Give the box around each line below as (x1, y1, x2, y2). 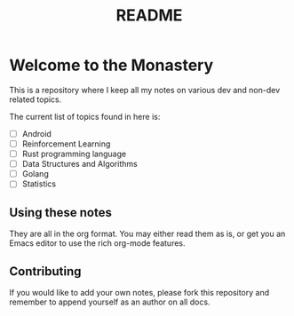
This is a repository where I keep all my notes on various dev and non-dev (9, 84, 281, 95)
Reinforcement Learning (21, 138, 111, 149)
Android (21, 128, 52, 138)
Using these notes (9, 205, 113, 220)
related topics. (9, 94, 62, 105)
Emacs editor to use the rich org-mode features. (9, 238, 186, 249)
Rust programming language (21, 148, 127, 160)
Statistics (21, 178, 56, 189)
